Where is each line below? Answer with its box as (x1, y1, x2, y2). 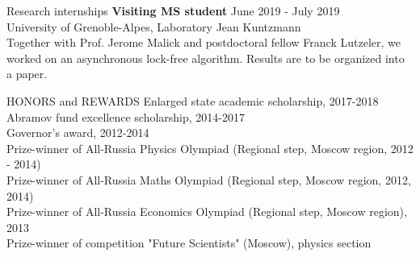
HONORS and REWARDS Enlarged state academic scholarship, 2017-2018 (6, 92, 379, 109)
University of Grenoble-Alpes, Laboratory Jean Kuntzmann (6, 18, 301, 35)
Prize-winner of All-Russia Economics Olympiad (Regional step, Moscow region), (6, 203, 407, 220)
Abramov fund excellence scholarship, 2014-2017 (6, 108, 246, 125)
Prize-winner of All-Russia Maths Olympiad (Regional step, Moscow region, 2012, (6, 171, 411, 188)
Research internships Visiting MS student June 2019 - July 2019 (6, 2, 340, 19)
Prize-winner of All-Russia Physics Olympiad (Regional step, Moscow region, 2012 (6, 139, 414, 156)
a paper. (6, 65, 48, 82)
